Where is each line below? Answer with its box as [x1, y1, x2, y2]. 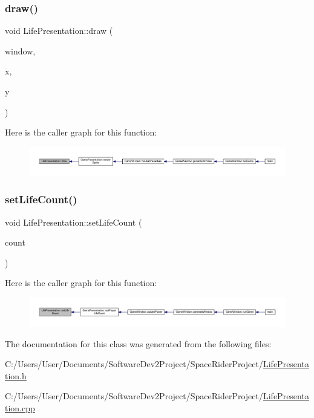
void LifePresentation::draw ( [5, 24, 113, 37]
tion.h [5, 369, 27, 382]
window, [5, 44, 36, 57]
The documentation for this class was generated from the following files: [5, 337, 272, 350]
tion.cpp [5, 402, 35, 414]
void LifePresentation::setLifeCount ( [5, 215, 142, 228]
